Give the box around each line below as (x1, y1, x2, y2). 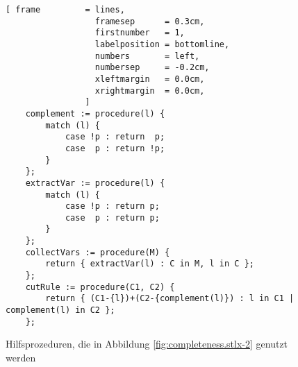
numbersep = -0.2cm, (94, 62, 210, 73)
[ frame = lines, (6, 5, 125, 15)
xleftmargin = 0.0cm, (94, 74, 205, 84)
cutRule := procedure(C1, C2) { (25, 282, 175, 292)
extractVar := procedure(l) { (25, 178, 165, 188)
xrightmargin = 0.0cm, (94, 85, 205, 96)
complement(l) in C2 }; (6, 305, 115, 316)
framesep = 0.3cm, (94, 16, 205, 26)
